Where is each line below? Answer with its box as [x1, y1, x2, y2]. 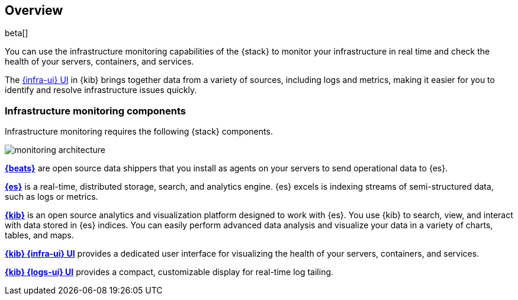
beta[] [5, 28, 28, 39]
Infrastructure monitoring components [5, 104, 186, 117]
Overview [5, 3, 63, 18]
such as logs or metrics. [5, 192, 98, 202]
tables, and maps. [5, 230, 74, 241]
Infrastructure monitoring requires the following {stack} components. [5, 126, 273, 137]
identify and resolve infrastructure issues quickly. [5, 85, 197, 95]
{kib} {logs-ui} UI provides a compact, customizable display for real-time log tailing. [5, 267, 334, 277]
